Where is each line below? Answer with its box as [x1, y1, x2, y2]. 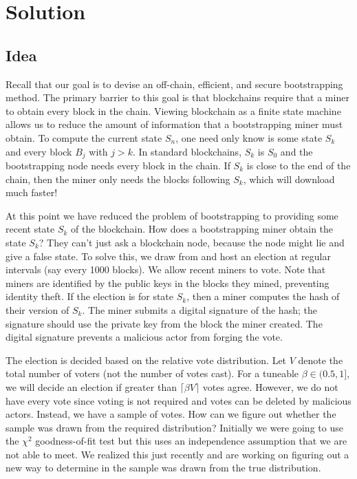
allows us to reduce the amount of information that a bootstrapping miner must [6, 117, 343, 131]
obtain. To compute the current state [6, 130, 162, 145]
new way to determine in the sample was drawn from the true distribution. [6, 460, 321, 475]
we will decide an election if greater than [6, 379, 177, 394]
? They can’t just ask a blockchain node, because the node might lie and [39, 235, 345, 249]
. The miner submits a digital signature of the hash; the [82, 302, 317, 317]
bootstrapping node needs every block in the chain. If [6, 158, 230, 172]
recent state [6, 222, 55, 236]
